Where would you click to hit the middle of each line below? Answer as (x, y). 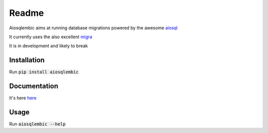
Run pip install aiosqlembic (44, 72)
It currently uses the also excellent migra (51, 37)
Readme (27, 13)
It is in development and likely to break (49, 46)
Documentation (34, 86)
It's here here (23, 98)
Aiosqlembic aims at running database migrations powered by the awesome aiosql (94, 28)
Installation (27, 60)
